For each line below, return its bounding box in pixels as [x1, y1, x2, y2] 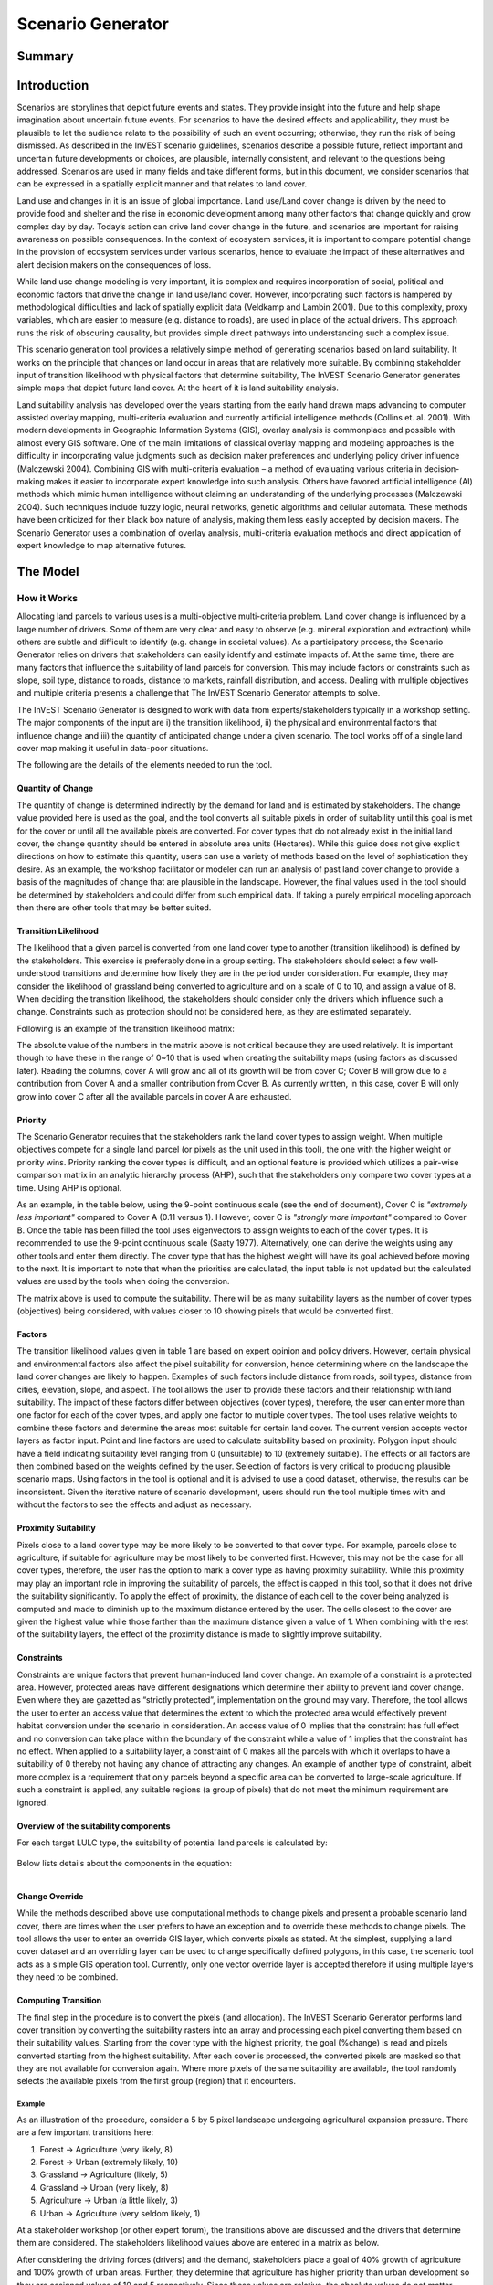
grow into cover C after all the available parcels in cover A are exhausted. [16, 1090, 292, 1101]
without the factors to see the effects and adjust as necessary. [16, 1499, 252, 1510]
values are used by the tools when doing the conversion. [16, 1276, 230, 1287]
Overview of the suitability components [16, 1820, 171, 1832]
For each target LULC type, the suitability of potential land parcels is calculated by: [16, 1837, 328, 1848]
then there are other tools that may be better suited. [16, 901, 212, 913]
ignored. [16, 1797, 49, 1808]
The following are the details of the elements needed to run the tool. [16, 760, 273, 771]
